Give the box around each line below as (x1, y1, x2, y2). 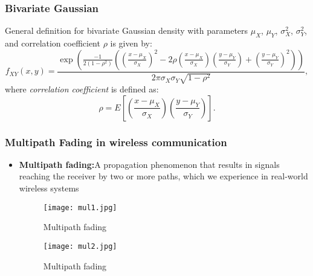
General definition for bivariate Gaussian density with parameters (5, 24, 248, 37)
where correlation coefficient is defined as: (5, 83, 159, 95)
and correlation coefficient (5, 37, 100, 50)
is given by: (110, 37, 152, 50)
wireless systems (19, 182, 79, 194)
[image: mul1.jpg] (43, 203, 117, 212)
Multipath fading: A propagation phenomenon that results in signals (19, 158, 280, 170)
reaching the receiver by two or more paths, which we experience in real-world (19, 170, 308, 182)
